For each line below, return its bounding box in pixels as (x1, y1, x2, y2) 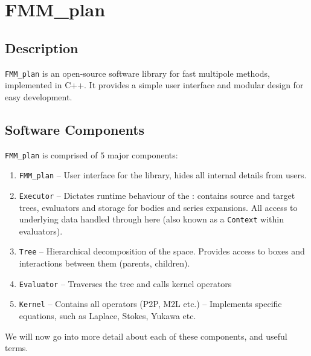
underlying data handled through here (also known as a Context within (19, 213, 284, 225)
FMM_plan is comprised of (5, 148, 98, 161)
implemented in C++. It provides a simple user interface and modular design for (5, 79, 304, 91)
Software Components (5, 120, 145, 138)
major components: (107, 148, 178, 161)
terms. (5, 341, 28, 354)
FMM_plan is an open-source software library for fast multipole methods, (5, 66, 270, 79)
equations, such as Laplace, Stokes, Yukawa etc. (19, 309, 196, 322)
